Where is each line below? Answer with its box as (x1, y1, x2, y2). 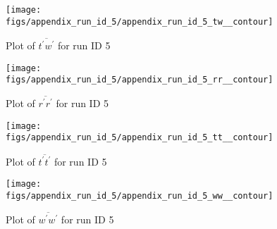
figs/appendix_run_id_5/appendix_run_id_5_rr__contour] (6, 75, 273, 85)
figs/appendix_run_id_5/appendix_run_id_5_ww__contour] (6, 191, 273, 202)
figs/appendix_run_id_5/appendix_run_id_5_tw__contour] (6, 16, 273, 27)
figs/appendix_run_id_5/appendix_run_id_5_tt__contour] (6, 132, 273, 143)
